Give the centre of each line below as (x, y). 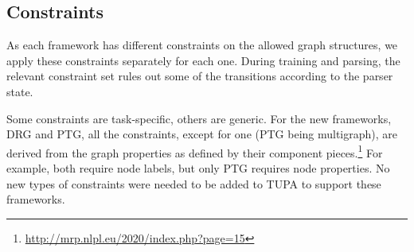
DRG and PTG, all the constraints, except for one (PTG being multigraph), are (202, 134)
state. (20, 91)
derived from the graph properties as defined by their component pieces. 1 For (195, 151)
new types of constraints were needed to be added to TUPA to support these (194, 183)
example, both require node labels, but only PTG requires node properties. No (198, 168)
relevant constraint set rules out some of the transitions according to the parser (200, 76)
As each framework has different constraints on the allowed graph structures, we (202, 45)
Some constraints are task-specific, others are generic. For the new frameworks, (199, 118)
